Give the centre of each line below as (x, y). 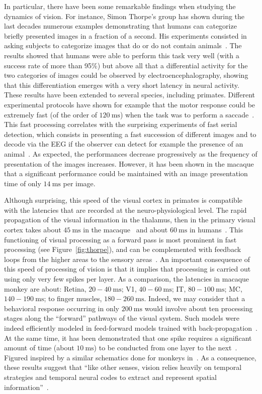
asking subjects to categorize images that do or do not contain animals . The (123, 45)
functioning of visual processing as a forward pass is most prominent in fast (120, 239)
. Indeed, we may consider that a (195, 298)
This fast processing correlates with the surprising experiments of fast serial (121, 124)
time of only (23, 183)
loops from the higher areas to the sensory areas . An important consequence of (127, 259)
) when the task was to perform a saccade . (187, 114)
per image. (79, 183)
